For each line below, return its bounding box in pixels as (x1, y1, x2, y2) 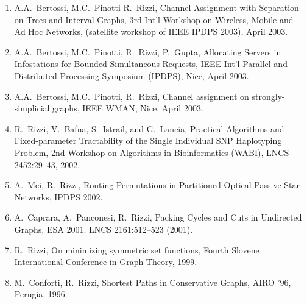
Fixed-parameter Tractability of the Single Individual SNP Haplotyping (14, 134, 282, 147)
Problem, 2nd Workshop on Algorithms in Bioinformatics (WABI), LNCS (14, 146, 289, 158)
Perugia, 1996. (14, 288, 68, 300)
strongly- (252, 90, 285, 102)
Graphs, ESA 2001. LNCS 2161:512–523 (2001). (14, 222, 193, 235)
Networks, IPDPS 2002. (14, 190, 103, 203)
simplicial (14, 102, 50, 115)
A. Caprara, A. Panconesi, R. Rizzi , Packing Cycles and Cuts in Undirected (14, 211, 302, 224)
